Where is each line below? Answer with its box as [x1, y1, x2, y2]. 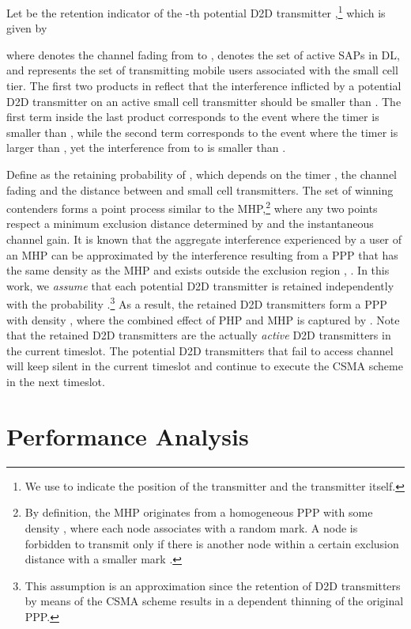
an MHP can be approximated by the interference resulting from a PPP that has [6, 246, 398, 263]
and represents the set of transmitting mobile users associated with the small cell [6, 62, 398, 78]
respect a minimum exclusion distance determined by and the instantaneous [6, 215, 374, 232]
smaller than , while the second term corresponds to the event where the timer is [6, 123, 398, 140]
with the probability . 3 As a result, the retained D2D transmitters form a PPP [6, 294, 387, 313]
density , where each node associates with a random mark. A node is [25, 519, 358, 536]
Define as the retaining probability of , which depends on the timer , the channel [6, 166, 397, 182]
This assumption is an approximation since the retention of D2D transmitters [25, 577, 401, 593]
